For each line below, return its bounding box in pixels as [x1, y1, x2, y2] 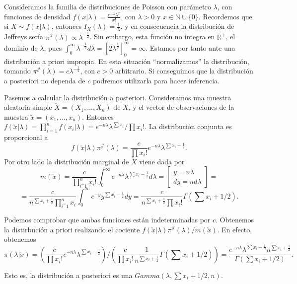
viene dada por [139, 156, 185, 166]
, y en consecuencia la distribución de [120, 21, 234, 31]
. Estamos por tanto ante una [146, 42, 235, 53]
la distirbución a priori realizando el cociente [4, 224, 140, 234]
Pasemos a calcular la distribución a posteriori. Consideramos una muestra [4, 92, 231, 102]
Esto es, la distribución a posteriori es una [4, 270, 133, 280]
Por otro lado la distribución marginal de [4, 156, 129, 166]
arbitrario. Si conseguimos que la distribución [115, 66, 253, 76]
